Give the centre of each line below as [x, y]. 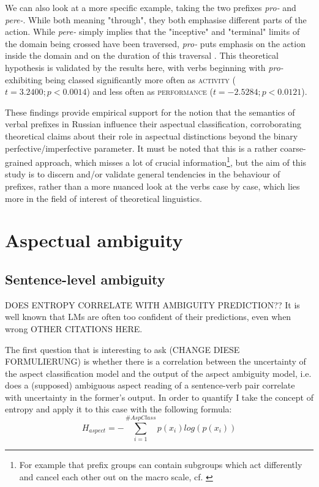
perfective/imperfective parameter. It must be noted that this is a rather [141, 148]
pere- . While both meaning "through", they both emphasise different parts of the [156, 19]
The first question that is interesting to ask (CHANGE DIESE [122, 349]
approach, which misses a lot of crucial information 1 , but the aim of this [171, 161]
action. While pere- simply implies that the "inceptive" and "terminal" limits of [152, 32]
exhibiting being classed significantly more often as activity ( [120, 79]
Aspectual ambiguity [94, 240]
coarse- [293, 148]
